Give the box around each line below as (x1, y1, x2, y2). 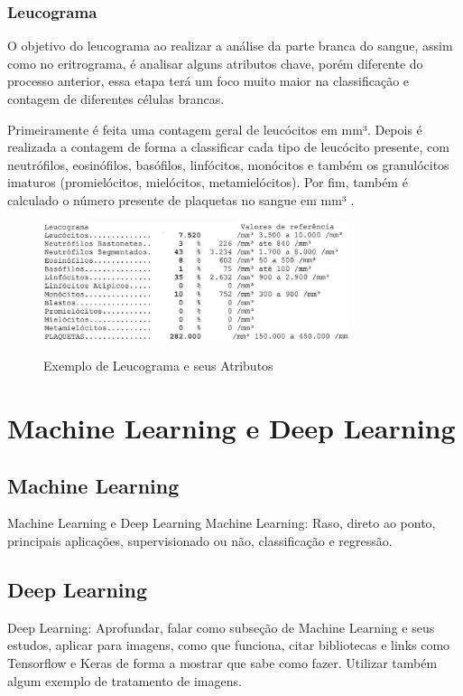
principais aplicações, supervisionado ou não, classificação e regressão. (7, 531, 393, 550)
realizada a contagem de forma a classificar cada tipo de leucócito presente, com (7, 137, 449, 156)
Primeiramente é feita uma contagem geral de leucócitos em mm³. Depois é (7, 119, 422, 138)
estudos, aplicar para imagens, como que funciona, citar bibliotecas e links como (7, 635, 450, 654)
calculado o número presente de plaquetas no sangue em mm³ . (7, 190, 355, 209)
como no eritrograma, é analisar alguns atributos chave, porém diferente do (7, 53, 423, 72)
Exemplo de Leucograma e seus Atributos (43, 356, 273, 375)
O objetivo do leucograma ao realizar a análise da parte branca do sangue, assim (7, 36, 453, 55)
